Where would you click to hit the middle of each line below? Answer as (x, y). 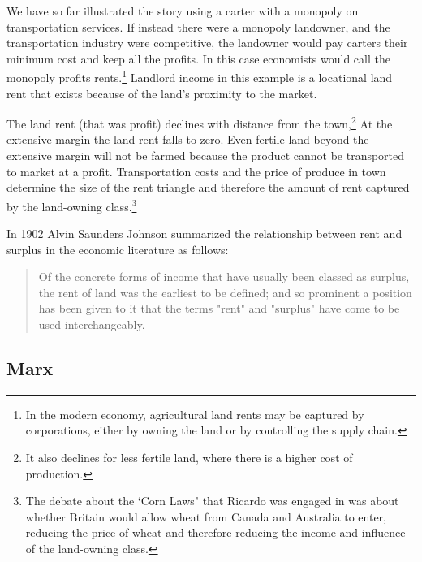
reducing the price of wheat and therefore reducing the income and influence (215, 532)
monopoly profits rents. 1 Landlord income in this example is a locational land (200, 76)
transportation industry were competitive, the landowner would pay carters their (207, 43)
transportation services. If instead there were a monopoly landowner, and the (198, 26)
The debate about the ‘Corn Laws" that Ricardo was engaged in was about (212, 501)
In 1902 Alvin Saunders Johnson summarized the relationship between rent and (205, 233)
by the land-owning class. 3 (72, 205)
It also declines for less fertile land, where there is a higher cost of (189, 458)
